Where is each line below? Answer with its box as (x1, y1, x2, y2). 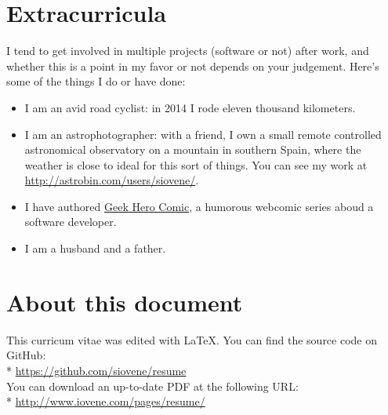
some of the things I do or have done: (6, 73, 186, 89)
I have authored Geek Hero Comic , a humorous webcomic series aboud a (24, 198, 374, 214)
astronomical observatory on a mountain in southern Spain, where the (24, 141, 361, 158)
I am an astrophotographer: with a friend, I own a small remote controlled (24, 126, 382, 142)
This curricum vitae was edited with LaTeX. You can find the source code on (6, 331, 378, 348)
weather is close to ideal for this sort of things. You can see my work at (24, 156, 368, 173)
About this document (6, 286, 243, 318)
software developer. (24, 213, 117, 230)
